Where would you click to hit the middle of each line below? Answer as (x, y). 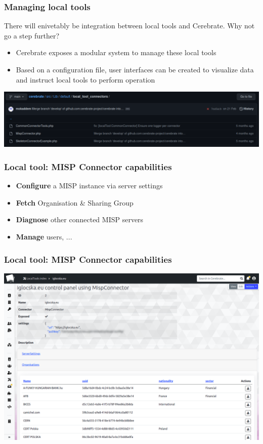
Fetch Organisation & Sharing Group (75, 202)
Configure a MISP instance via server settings (89, 186)
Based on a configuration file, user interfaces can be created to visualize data (135, 69)
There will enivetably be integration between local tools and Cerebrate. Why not (129, 26)
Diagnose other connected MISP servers (80, 219)
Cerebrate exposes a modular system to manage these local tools (116, 52)
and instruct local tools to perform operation (85, 79)
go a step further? (32, 35)
